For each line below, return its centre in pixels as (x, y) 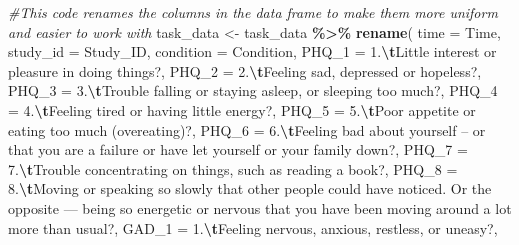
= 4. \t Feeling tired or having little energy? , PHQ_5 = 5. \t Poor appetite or (242, 109)
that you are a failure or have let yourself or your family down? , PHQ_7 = (238, 149)
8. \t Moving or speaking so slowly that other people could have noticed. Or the (250, 188)
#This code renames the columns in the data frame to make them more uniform (253, 12)
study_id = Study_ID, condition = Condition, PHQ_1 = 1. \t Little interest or (252, 51)
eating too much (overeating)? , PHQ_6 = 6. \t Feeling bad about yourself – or (247, 129)
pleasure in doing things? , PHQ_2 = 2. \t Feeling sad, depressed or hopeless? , (245, 70)
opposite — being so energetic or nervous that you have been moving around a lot (260, 207)
